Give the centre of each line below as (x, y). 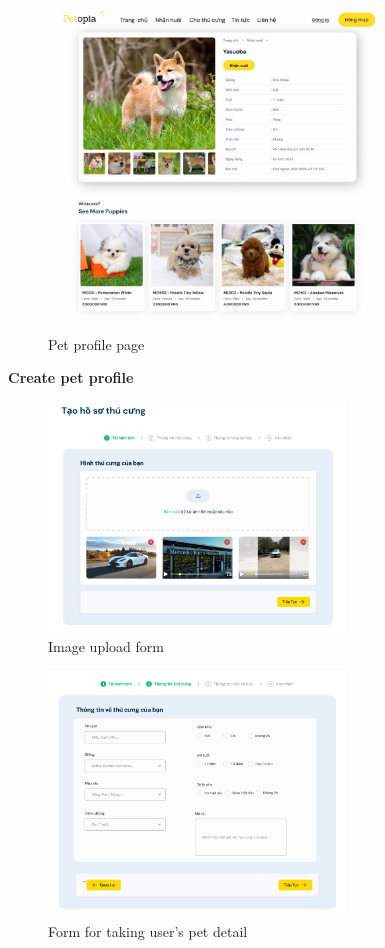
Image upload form (106, 646)
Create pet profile (71, 377)
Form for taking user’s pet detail (148, 930)
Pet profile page (96, 343)
